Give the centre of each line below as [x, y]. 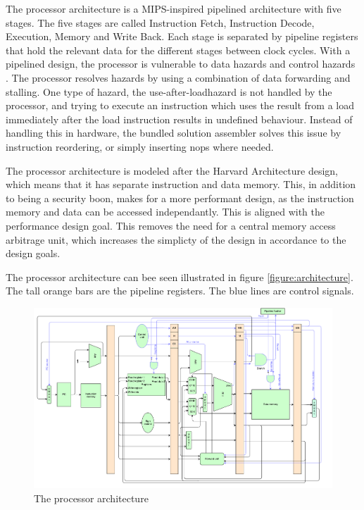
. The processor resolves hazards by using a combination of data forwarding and [178, 77]
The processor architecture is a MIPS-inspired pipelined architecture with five [174, 8]
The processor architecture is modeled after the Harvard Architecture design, [172, 170]
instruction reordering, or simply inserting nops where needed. [140, 146]
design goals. [33, 253]
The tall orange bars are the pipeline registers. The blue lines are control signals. [180, 291]
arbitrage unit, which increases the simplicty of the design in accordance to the [176, 239]
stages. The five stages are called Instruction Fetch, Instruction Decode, [160, 22]
